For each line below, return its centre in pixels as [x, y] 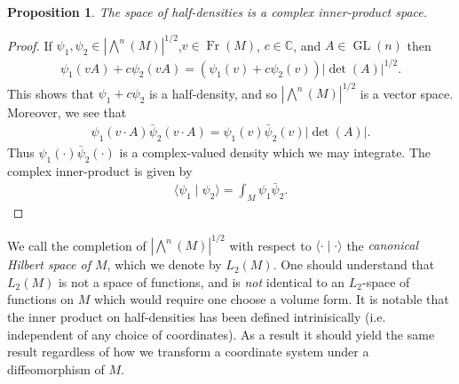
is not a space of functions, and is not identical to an [202, 281]
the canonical [383, 245]
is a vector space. [407, 93]
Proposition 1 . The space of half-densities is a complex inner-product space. [218, 12]
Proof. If [30, 45]
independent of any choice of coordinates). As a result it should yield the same [221, 334]
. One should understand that [354, 264]
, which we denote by [164, 264]
